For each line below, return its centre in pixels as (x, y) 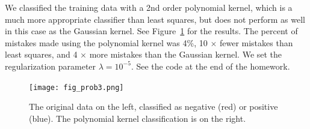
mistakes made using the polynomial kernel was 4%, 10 (106, 42)
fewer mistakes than (256, 42)
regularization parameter (51, 66)
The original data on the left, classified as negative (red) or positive (153, 106)
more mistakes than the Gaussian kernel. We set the (186, 54)
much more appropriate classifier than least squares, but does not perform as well (155, 19)
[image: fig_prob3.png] (76, 87)
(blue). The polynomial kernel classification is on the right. (138, 118)
